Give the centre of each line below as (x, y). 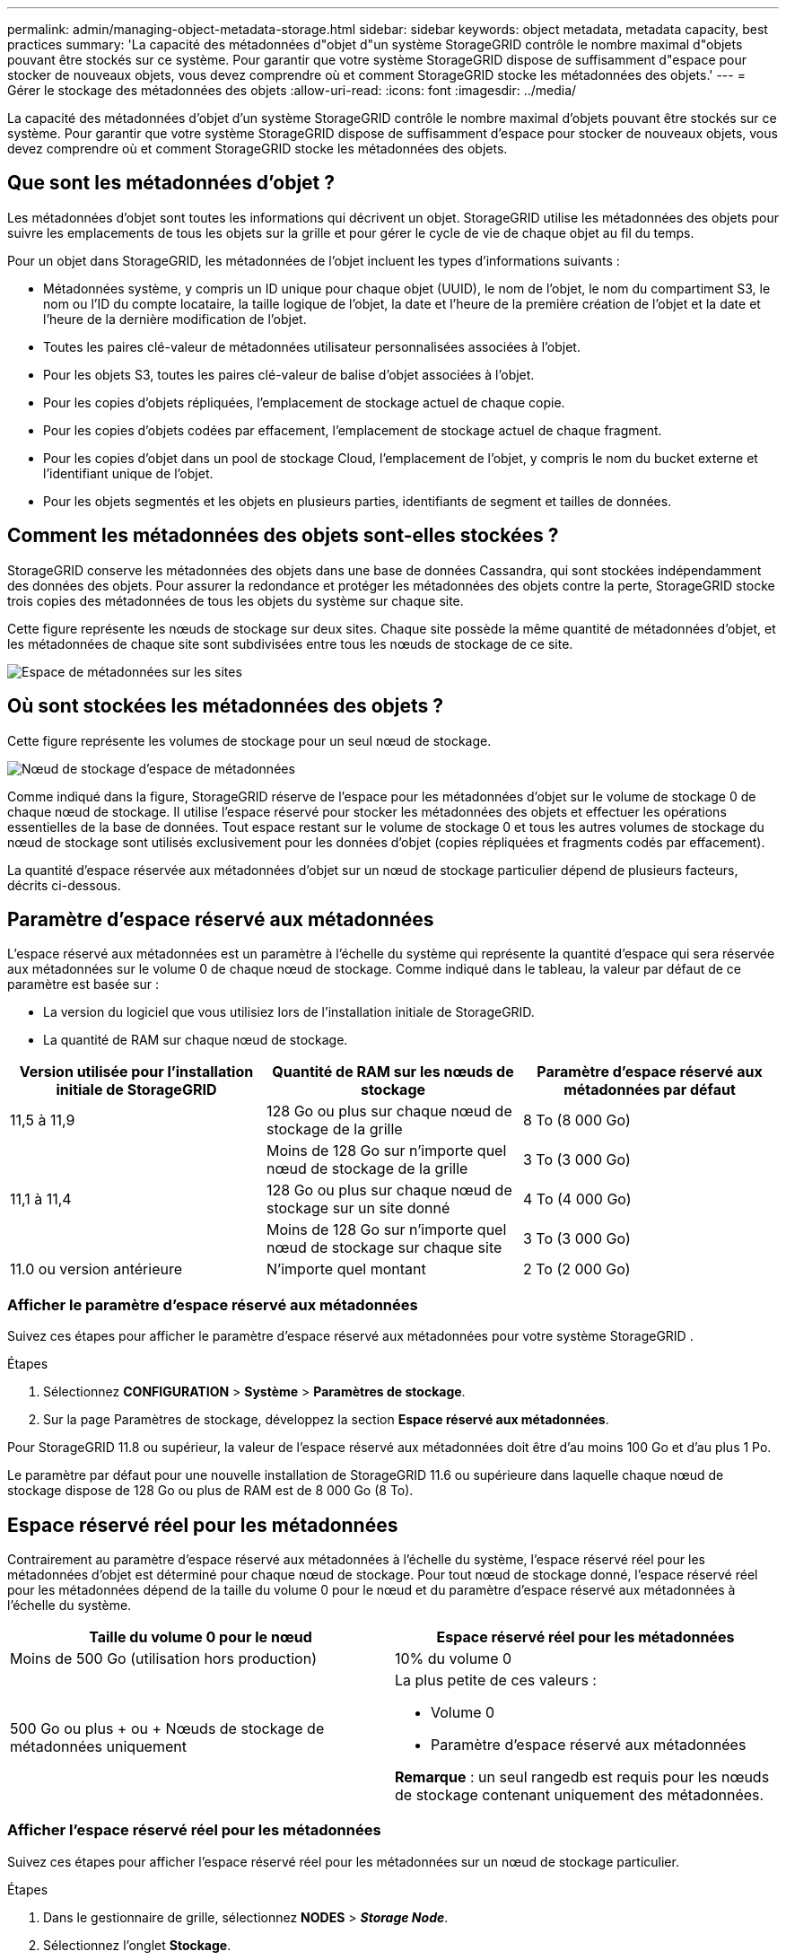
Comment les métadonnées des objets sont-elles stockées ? (283, 536)
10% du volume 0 (454, 1658)
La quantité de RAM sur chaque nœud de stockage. (196, 1040)
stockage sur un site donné (358, 1208)
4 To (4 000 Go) (577, 1199)
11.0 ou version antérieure (96, 1269)
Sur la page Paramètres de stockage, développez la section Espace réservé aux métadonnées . (326, 1420)
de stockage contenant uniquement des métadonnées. (580, 1794)
